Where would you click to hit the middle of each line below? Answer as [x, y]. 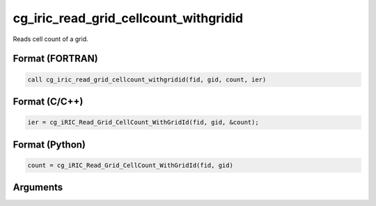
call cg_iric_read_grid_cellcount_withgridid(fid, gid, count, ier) [147, 79]
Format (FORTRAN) [55, 59]
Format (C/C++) [48, 101]
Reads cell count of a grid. [50, 39]
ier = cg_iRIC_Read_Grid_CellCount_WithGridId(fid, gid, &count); [143, 122]
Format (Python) [49, 144]
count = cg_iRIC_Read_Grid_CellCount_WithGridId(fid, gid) [130, 165]
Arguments [38, 188]
